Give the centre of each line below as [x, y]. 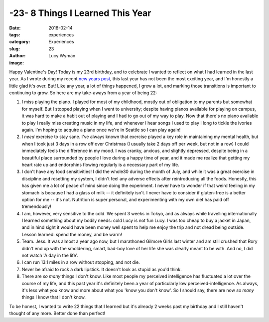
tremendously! [37, 206]
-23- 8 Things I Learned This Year [80, 13]
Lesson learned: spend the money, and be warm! [72, 234]
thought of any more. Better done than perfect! [57, 314]
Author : [17, 56]
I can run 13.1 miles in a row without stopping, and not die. [81, 262]
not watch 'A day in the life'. [50, 255]
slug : [14, 49]
